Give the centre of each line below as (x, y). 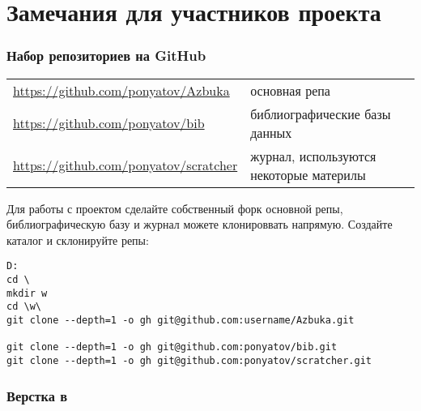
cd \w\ (24, 307)
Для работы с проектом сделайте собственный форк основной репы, (175, 208)
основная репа (290, 90)
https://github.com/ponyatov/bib (109, 123)
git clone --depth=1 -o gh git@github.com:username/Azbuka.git (181, 320)
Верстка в (37, 395)
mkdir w (27, 293)
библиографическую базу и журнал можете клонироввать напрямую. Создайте (200, 224)
